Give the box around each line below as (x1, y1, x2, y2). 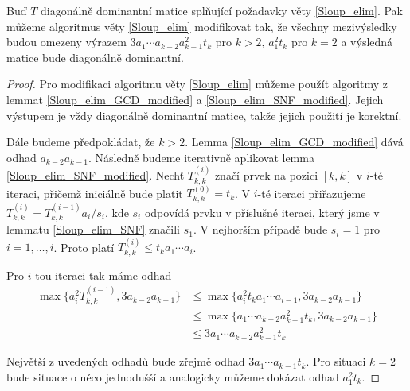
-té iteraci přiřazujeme (257, 184, 366, 201)
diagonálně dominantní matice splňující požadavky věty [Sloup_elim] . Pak (41, 2, 403, 18)
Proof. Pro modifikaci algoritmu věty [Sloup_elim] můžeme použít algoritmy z (6, 75, 388, 92)
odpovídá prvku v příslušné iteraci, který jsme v (144, 203, 380, 220)
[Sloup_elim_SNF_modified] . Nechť (6, 167, 185, 184)
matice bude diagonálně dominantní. (6, 48, 184, 65)
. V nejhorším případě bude (193, 221, 328, 238)
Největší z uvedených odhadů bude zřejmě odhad (6, 353, 245, 370)
